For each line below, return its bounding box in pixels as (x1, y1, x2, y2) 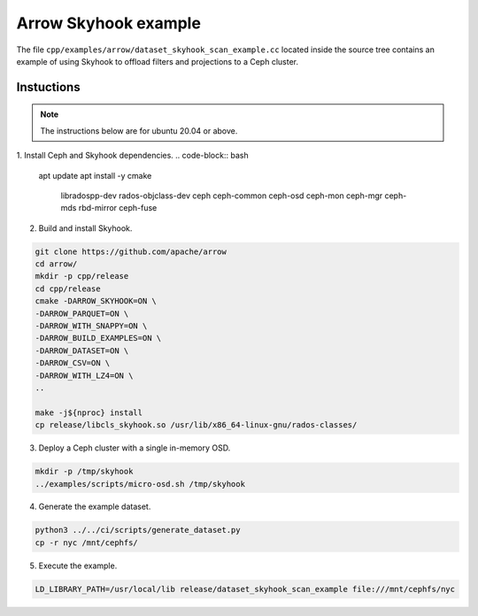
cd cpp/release (35, 283, 101, 294)
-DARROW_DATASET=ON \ (35, 345, 129, 356)
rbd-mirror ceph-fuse (78, 203, 158, 213)
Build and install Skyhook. (38, 222, 133, 234)
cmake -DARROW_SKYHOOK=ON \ (35, 296, 157, 306)
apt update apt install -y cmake (38, 170, 152, 181)
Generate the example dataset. (38, 501, 151, 512)
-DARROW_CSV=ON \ (35, 358, 111, 368)
